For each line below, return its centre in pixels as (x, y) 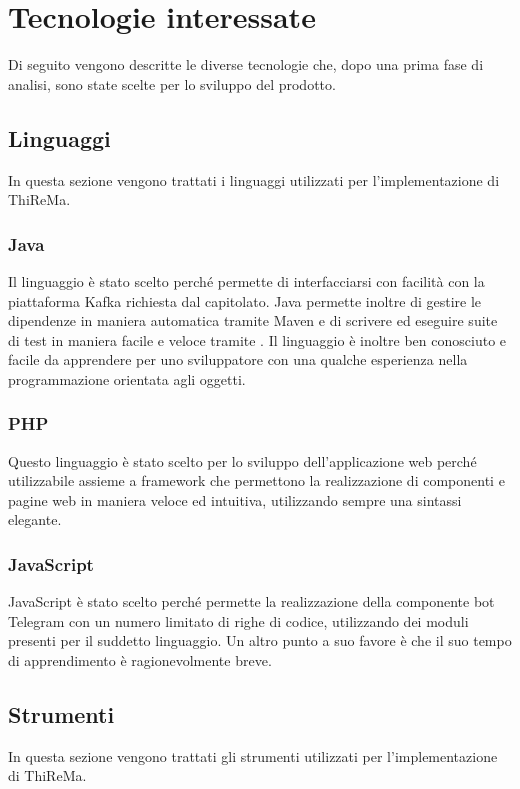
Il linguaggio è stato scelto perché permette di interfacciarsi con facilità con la (246, 280)
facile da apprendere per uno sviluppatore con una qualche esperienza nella (238, 359)
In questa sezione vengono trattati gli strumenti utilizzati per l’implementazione (253, 755)
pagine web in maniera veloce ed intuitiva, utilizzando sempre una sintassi (235, 499)
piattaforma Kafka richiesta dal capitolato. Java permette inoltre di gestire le (245, 300)
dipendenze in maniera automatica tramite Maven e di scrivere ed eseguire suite (253, 320)
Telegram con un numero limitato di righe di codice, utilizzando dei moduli (238, 620)
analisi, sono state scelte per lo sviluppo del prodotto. (172, 83)
